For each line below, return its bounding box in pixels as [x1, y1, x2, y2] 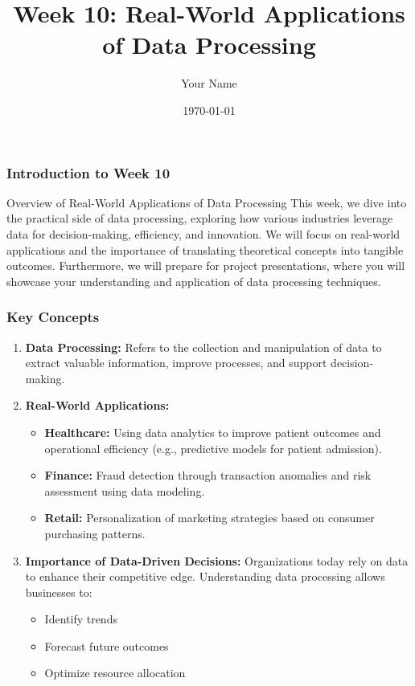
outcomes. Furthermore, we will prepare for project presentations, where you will [6, 257, 405, 274]
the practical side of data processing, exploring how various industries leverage [6, 210, 393, 227]
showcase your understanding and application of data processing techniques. [6, 272, 381, 289]
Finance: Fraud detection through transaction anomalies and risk [44, 467, 372, 484]
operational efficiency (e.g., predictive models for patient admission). [44, 439, 382, 456]
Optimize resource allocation [44, 664, 186, 681]
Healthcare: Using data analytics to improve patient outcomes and [44, 423, 381, 440]
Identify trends [44, 610, 117, 627]
